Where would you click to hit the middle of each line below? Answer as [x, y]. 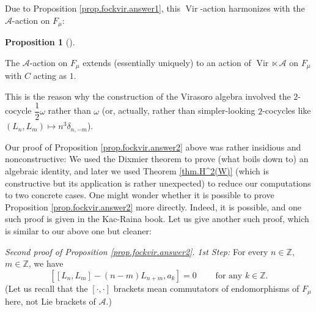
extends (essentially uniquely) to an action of [167, 62]
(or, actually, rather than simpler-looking [178, 110]
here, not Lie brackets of [50, 301]
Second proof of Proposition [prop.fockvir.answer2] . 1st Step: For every [137, 251]
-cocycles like [287, 110]
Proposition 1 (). [40, 42]
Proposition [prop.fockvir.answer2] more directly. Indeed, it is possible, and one [153, 206]
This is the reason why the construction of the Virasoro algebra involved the [148, 96]
